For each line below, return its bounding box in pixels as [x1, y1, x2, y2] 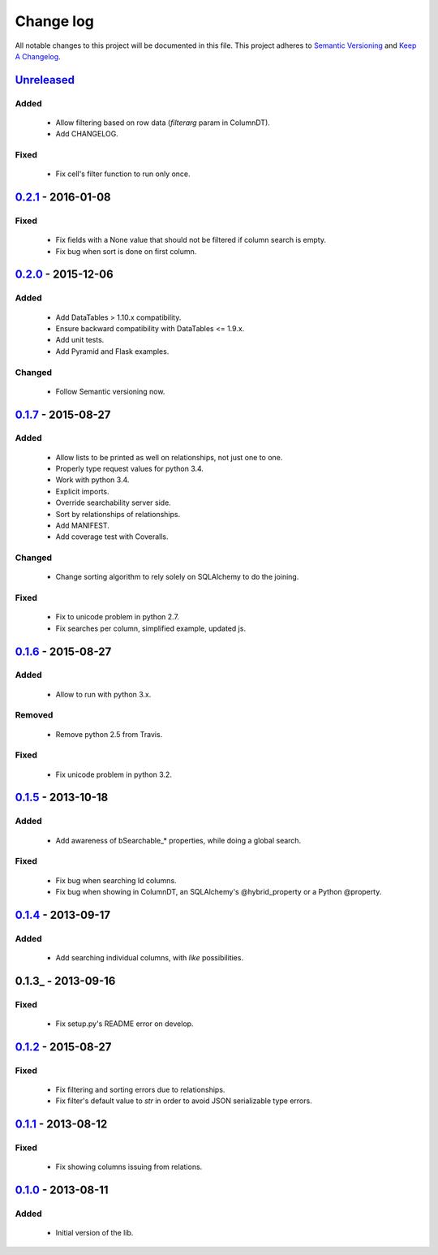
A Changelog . [15, 51, 61, 61]
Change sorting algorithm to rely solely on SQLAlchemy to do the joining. [55, 572, 299, 582]
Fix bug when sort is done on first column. [55, 246, 197, 256]
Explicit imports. [55, 486, 109, 496]
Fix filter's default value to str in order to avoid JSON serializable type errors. [55, 1096, 312, 1106]
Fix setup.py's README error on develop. [55, 1019, 194, 1029]
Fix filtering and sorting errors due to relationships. [55, 1085, 225, 1094]
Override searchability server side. [55, 498, 172, 507]
